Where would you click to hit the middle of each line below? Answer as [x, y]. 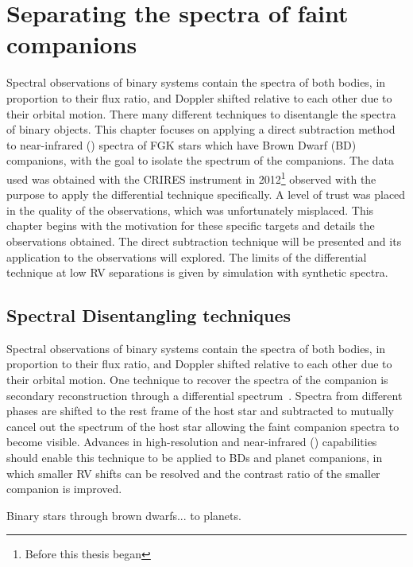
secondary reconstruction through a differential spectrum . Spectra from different [205, 395]
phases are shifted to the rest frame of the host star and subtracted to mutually [200, 411]
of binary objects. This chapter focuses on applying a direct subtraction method [201, 129]
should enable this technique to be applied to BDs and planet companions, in [195, 458]
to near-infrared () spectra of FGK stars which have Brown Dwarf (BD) [181, 144]
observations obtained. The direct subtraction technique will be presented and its [204, 241]
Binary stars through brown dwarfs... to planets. [124, 515]
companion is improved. [64, 489]
